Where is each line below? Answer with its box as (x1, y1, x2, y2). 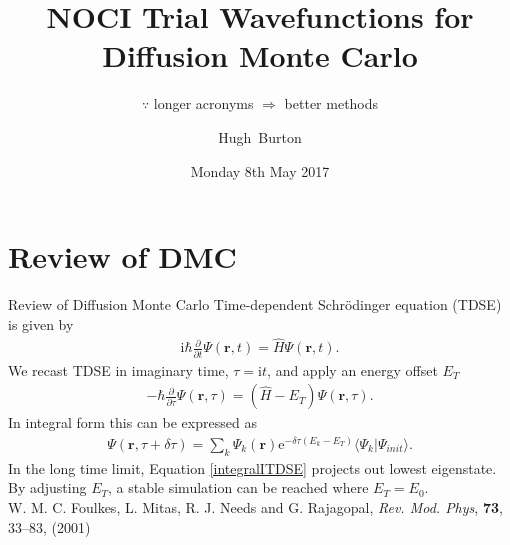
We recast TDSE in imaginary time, (8, 359, 229, 380)
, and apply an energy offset (267, 359, 438, 380)
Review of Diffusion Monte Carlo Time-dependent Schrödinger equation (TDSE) (8, 294, 502, 315)
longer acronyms (153, 93, 254, 114)
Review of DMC (8, 236, 237, 277)
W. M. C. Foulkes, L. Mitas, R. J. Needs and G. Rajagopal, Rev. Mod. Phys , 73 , (8, 497, 503, 518)
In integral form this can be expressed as (8, 412, 257, 433)
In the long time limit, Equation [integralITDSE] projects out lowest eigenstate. (8, 457, 497, 478)
